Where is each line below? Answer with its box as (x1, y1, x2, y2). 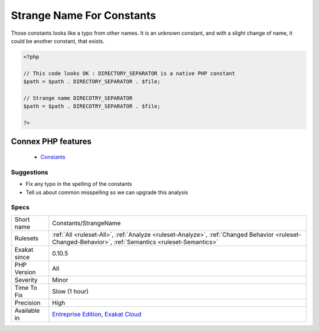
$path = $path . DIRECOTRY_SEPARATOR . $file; (23, 103, 161, 110)
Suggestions (11, 168, 48, 176)
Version (14, 268, 36, 276)
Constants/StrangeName (52, 219, 121, 227)
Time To (14, 283, 38, 291)
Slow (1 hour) (52, 287, 89, 295)
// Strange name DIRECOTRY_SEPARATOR (23, 94, 133, 101)
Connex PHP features (11, 136, 92, 147)
